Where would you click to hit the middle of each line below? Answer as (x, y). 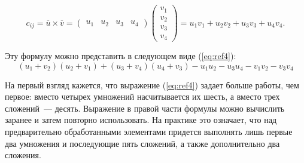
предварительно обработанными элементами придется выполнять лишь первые (149, 131)
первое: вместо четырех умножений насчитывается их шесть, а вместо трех (142, 96)
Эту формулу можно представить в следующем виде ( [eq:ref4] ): (121, 56)
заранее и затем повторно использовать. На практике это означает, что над (141, 120)
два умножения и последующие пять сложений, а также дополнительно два (142, 143)
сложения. (23, 155)
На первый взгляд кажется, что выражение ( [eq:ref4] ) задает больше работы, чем (152, 84)
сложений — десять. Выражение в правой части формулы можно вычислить (145, 108)
